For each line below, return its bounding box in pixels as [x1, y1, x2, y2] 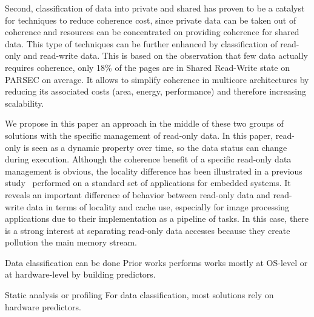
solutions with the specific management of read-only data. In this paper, [5, 128, 273, 141]
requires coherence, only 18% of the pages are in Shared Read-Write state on [5, 61, 290, 73]
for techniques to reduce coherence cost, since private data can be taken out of [5, 13, 296, 26]
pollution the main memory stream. [5, 236, 137, 249]
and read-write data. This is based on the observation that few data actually [23, 49, 308, 62]
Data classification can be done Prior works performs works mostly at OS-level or [5, 256, 308, 269]
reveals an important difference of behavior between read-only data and [5, 188, 270, 201]
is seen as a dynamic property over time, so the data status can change [23, 141, 287, 153]
